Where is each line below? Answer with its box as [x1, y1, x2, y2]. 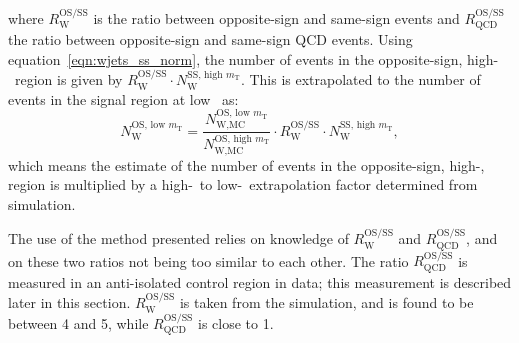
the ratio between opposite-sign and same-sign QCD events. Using [8, 29, 413, 50]
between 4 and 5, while [8, 312, 149, 333]
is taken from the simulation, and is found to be [179, 292, 474, 313]
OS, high [214, 133, 252, 144]
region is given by [14, 69, 123, 90]
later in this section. [8, 292, 131, 313]
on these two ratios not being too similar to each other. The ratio [8, 250, 409, 271]
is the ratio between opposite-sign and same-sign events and [93, 7, 460, 28]
